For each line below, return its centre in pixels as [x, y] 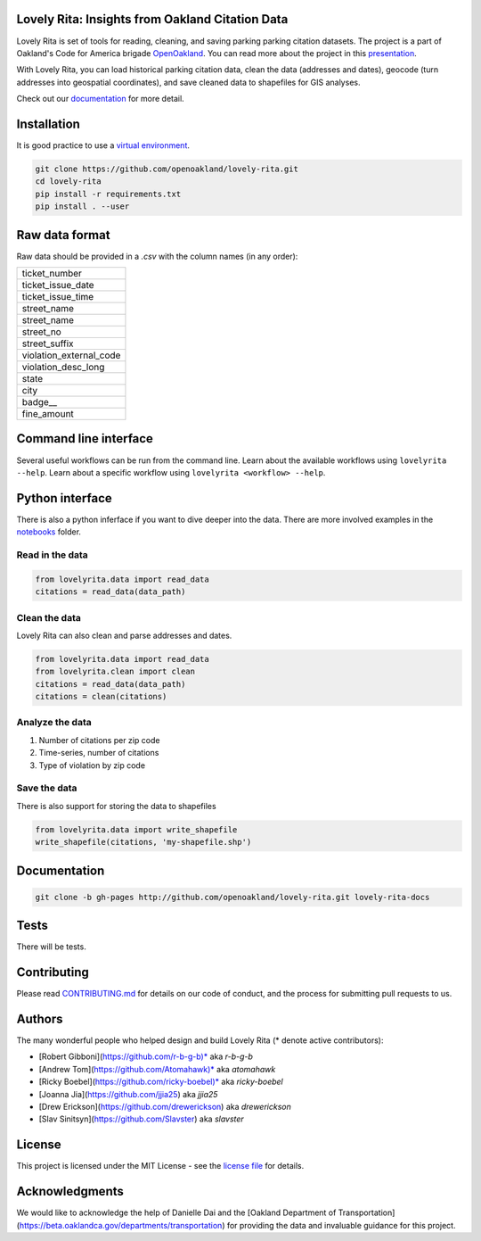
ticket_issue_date [58, 285]
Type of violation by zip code [92, 765]
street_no [41, 332]
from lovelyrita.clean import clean [115, 672]
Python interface [65, 498]
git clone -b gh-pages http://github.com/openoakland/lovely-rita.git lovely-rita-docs [232, 897]
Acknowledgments [70, 1191]
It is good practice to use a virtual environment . [103, 145]
